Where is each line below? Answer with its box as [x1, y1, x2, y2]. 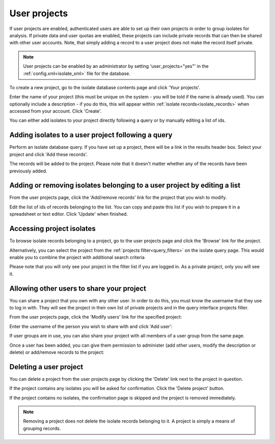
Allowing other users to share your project [9, 284, 146, 293]
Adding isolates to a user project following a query [9, 130, 173, 140]
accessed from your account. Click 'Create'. [9, 108, 102, 114]
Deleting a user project [9, 362, 84, 371]
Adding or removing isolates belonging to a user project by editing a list [9, 181, 240, 190]
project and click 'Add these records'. [9, 151, 88, 158]
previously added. [9, 168, 47, 174]
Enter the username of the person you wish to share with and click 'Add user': [9, 323, 173, 329]
